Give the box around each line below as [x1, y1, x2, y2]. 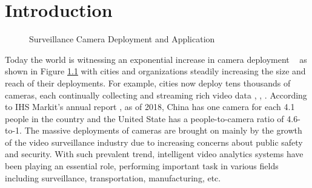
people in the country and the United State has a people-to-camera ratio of [5, 112, 284, 125]
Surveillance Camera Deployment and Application [29, 33, 215, 45]
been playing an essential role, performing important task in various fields [5, 160, 279, 172]
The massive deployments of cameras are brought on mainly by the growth [24, 124, 302, 137]
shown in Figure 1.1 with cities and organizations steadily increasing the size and [5, 65, 306, 77]
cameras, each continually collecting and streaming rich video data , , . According [5, 88, 307, 101]
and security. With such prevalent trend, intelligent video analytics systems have [5, 147, 304, 160]
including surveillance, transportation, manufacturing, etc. [5, 171, 221, 184]
